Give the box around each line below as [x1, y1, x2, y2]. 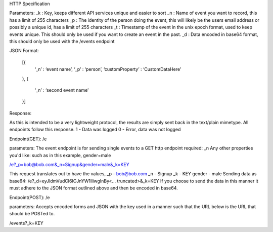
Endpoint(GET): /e [9, 136, 47, 142]
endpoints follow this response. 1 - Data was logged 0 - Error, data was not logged [9, 127, 181, 133]
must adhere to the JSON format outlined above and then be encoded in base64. [9, 185, 178, 191]
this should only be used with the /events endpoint [9, 38, 115, 44]
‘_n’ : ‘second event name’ [34, 87, 89, 93]
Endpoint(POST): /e [9, 194, 50, 200]
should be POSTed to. [9, 211, 55, 217]
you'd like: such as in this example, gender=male [9, 152, 111, 158]
